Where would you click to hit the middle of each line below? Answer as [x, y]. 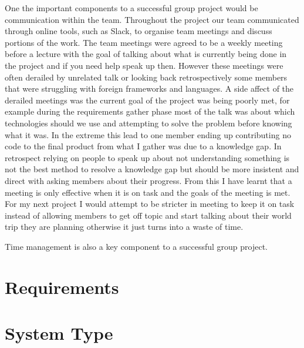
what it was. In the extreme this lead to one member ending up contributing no [148, 134]
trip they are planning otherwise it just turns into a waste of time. [124, 227]
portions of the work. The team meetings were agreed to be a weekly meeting [144, 42]
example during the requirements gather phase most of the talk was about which [150, 111]
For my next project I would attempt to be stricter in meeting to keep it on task [150, 204]
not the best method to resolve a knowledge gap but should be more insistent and [152, 169]
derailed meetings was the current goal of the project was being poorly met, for [147, 100]
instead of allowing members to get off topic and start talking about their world [148, 215]
